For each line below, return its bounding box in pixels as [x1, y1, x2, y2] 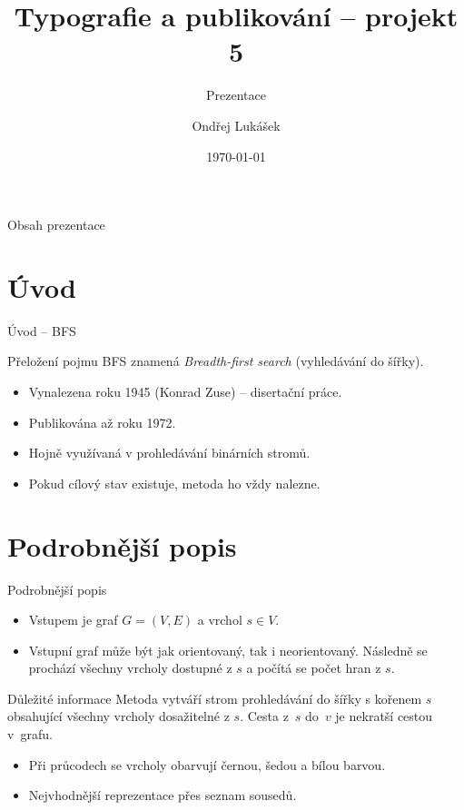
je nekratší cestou [335, 706, 433, 726]
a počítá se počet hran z [246, 658, 381, 677]
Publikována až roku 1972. [28, 412, 176, 431]
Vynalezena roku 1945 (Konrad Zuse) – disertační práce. [28, 382, 342, 400]
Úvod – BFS [7, 321, 76, 340]
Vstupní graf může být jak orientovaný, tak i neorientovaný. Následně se [28, 640, 428, 659]
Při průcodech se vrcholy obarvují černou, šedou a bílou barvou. [28, 755, 386, 774]
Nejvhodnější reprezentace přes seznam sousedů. [28, 785, 297, 805]
